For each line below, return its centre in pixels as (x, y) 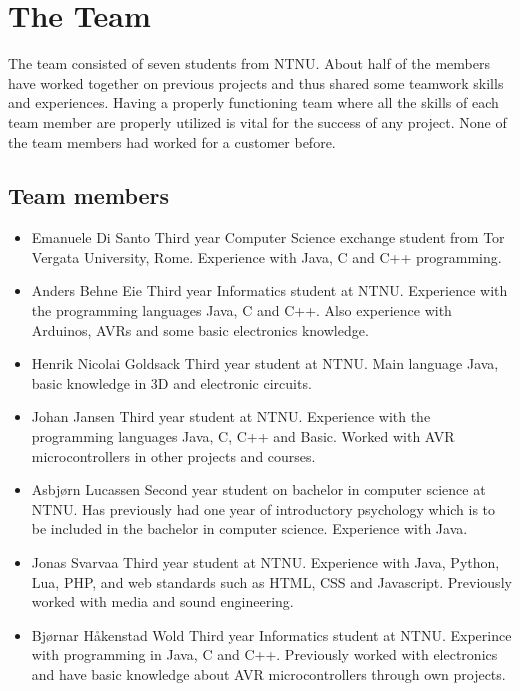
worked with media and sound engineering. (162, 601)
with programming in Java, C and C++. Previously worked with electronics (264, 654)
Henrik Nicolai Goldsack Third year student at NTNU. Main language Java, (265, 363)
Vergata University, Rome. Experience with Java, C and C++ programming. (266, 256)
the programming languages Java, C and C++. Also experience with (241, 310)
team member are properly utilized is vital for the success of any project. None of (257, 121)
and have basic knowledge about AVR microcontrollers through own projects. (268, 673)
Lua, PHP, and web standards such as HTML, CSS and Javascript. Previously (271, 581)
